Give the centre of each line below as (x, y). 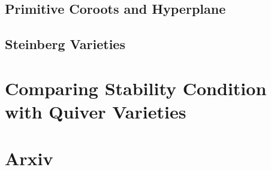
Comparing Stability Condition (136, 88)
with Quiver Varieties (96, 111)
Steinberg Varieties (65, 44)
